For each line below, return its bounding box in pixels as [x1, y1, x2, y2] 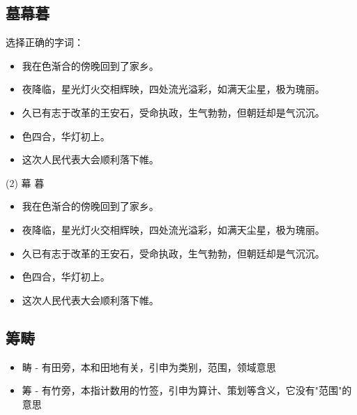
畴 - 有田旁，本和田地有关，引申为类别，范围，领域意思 [22, 359, 276, 374]
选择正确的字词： [6, 35, 84, 50]
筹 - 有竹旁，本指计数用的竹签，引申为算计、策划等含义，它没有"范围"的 [22, 383, 352, 398]
